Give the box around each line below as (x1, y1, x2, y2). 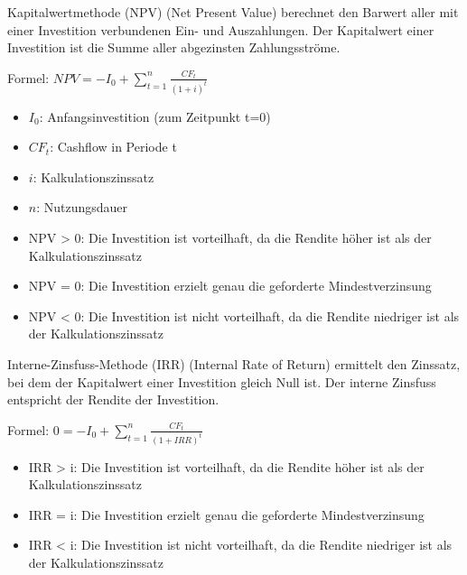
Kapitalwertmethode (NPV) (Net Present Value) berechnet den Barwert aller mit (7, 3, 459, 21)
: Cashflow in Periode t (50, 137, 177, 156)
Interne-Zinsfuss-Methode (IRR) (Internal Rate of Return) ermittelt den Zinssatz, (7, 355, 461, 373)
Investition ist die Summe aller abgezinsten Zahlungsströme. (7, 38, 341, 57)
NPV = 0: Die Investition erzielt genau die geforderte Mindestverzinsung (28, 276, 432, 295)
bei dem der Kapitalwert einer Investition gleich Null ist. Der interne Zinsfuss (7, 372, 436, 391)
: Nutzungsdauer (36, 198, 128, 217)
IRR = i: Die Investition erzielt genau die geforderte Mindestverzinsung (28, 505, 425, 524)
